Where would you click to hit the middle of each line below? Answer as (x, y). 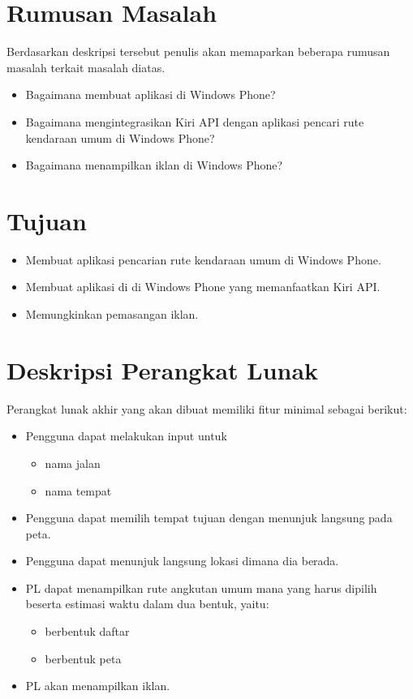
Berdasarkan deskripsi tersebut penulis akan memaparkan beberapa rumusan (198, 51)
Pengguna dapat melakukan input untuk (126, 436)
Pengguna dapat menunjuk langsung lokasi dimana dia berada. (182, 561)
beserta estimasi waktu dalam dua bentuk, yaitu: (147, 604)
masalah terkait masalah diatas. (86, 67)
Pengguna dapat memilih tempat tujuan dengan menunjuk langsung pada (209, 518)
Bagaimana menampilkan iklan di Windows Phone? (154, 165)
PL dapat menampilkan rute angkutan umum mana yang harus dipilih (201, 588)
